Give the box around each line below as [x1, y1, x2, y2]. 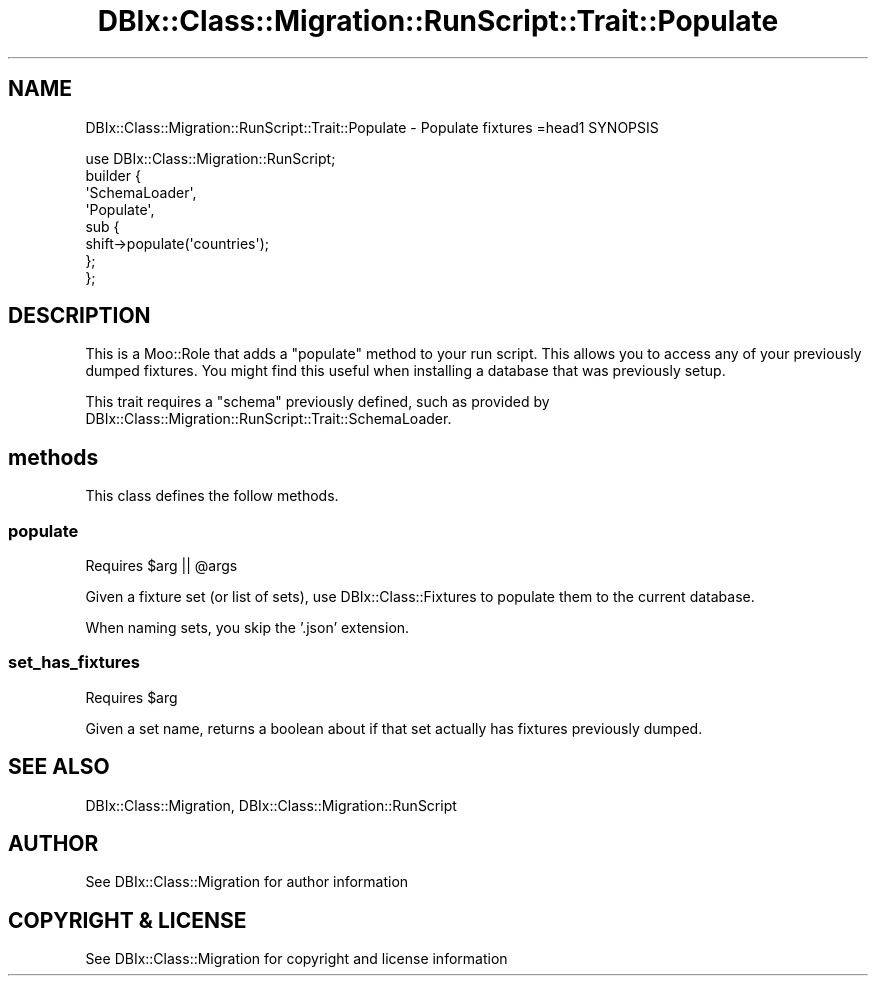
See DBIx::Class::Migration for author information [85, 873, 409, 891]
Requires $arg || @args [85, 557, 238, 575]
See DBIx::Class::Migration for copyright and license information [85, 950, 508, 968]
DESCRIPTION [8, 303, 151, 329]
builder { [85, 166, 141, 184]
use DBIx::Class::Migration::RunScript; [85, 149, 336, 167]
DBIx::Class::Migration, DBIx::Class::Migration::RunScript [85, 796, 457, 814]
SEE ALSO [8, 754, 110, 780]
